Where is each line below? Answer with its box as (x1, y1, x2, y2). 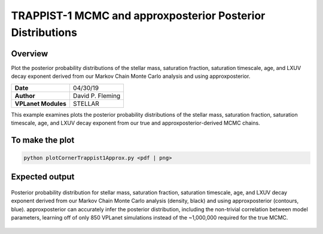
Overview (11, 48, 48, 59)
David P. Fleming (72, 92, 121, 100)
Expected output (11, 172, 75, 182)
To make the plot (11, 135, 75, 145)
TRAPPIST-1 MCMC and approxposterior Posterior (11, 9, 266, 22)
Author (14, 92, 35, 100)
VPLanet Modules (14, 99, 67, 108)
